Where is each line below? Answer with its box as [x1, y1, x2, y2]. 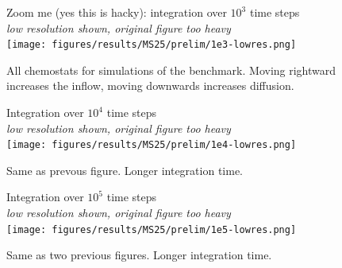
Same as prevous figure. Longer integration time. [6, 161, 244, 178]
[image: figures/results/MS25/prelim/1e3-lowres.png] [6, 39, 297, 51]
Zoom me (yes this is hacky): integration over [6, 4, 227, 20]
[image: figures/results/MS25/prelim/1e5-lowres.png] [6, 223, 297, 235]
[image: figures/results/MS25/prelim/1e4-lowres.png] [6, 139, 297, 151]
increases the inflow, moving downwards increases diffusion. [6, 77, 294, 94]
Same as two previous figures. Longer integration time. [6, 247, 272, 263]
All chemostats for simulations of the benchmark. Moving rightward [6, 61, 336, 78]
